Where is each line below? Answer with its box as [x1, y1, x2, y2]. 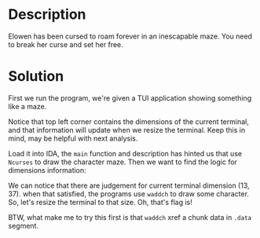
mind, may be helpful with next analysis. [8, 134, 138, 143]
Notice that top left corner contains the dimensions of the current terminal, [8, 116, 249, 126]
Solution [8, 68, 64, 86]
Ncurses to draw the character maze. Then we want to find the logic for [8, 157, 238, 167]
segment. [8, 221, 39, 230]
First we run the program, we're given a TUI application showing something [8, 93, 252, 103]
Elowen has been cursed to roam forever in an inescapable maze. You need [8, 31, 253, 41]
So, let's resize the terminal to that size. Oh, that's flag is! [8, 197, 192, 207]
